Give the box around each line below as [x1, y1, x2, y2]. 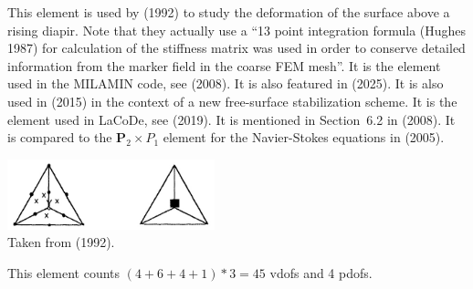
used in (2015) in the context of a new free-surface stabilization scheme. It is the [7, 91, 457, 110]
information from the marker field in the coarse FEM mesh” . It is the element [7, 56, 441, 75]
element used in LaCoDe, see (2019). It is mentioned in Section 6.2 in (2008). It [7, 109, 456, 129]
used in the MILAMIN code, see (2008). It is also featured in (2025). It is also [7, 74, 444, 93]
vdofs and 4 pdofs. [269, 263, 373, 282]
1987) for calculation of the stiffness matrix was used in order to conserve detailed [7, 38, 466, 57]
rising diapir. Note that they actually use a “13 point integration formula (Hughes [7, 20, 467, 39]
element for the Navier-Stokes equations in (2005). [163, 128, 445, 147]
